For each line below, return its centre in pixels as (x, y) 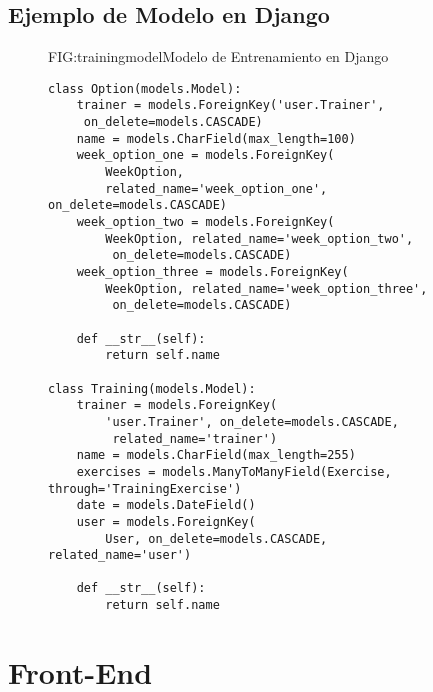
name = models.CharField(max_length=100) (216, 138)
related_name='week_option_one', (216, 188)
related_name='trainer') (195, 438)
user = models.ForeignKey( (166, 521)
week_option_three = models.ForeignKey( (212, 272)
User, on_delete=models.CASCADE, (216, 538)
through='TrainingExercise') (145, 488)
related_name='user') (120, 555)
